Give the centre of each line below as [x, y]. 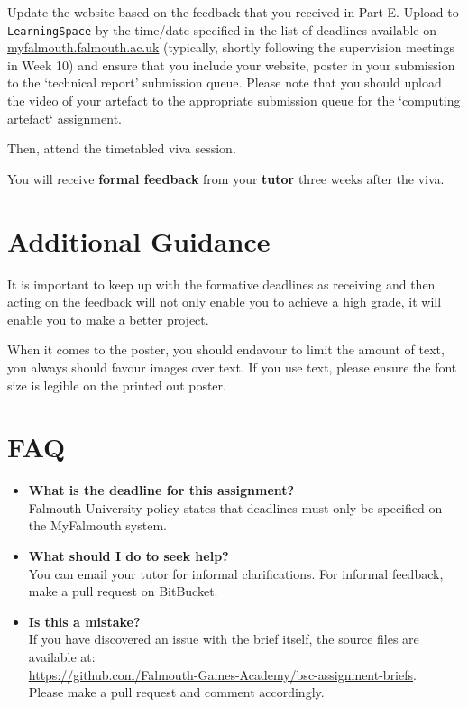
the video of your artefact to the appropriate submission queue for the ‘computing [234, 101]
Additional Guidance [139, 240]
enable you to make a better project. [108, 319]
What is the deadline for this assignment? [161, 490]
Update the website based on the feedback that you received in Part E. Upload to [233, 12]
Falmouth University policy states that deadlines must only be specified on [235, 507]
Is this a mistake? [84, 621]
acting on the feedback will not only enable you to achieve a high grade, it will [225, 302]
